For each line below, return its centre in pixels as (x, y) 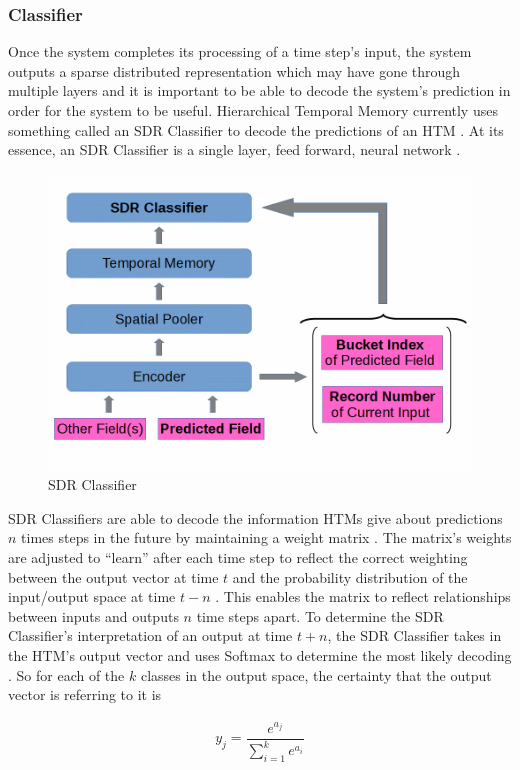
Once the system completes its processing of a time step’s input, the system (240, 51)
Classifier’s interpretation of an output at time (150, 635)
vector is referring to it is (85, 694)
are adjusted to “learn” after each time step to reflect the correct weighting (238, 556)
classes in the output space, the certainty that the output (316, 674)
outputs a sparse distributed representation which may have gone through (234, 70)
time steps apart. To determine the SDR (320, 615)
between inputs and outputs (93, 615)
